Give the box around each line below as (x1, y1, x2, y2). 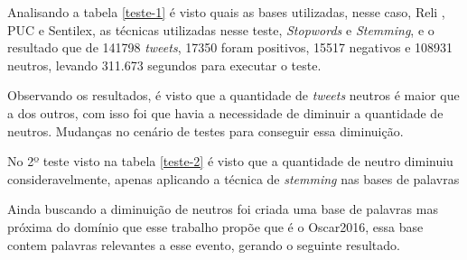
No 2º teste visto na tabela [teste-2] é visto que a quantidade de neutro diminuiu (7, 152, 453, 171)
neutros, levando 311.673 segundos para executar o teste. (7, 55, 322, 74)
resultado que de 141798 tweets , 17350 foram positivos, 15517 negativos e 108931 (7, 38, 453, 57)
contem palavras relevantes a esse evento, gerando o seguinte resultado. (7, 235, 400, 254)
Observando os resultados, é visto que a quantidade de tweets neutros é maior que (7, 86, 460, 105)
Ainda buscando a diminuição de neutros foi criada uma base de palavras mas (7, 200, 438, 218)
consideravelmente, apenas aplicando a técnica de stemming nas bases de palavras (7, 169, 460, 188)
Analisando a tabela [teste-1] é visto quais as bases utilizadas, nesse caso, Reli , (7, 3, 445, 21)
